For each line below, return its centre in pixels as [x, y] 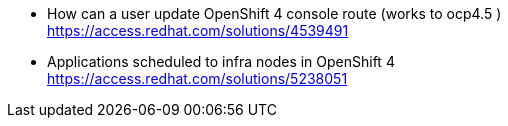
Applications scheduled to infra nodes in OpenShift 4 [221, 61]
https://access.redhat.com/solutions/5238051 [197, 78]
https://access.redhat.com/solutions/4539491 [198, 30]
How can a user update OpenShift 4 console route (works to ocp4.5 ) [274, 13]
